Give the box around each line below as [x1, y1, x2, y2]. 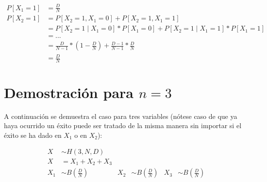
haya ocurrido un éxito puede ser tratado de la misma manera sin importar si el [4, 120, 242, 131]
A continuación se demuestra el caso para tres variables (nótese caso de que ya [4, 111, 237, 121]
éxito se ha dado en [4, 130, 62, 140]
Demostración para [4, 83, 133, 102]
